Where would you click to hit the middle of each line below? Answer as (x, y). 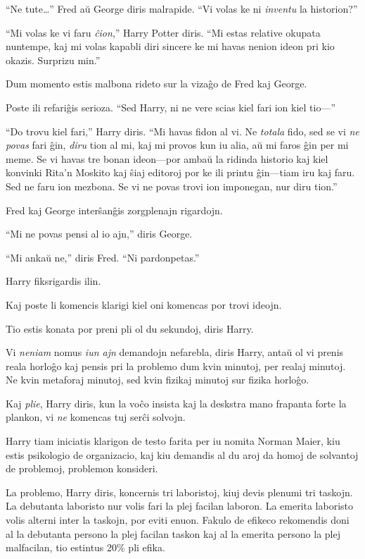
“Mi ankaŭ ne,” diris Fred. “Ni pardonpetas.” (103, 257)
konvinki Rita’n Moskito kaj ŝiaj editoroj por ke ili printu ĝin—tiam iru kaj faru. (180, 172)
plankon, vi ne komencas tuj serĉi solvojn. (96, 417)
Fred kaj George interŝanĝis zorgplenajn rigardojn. (114, 210)
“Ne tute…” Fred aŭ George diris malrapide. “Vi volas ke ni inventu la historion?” (182, 8)
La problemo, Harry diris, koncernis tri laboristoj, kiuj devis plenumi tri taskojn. (179, 492)
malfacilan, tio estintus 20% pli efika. (85, 547)
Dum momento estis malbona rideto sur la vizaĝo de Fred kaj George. (156, 84)
